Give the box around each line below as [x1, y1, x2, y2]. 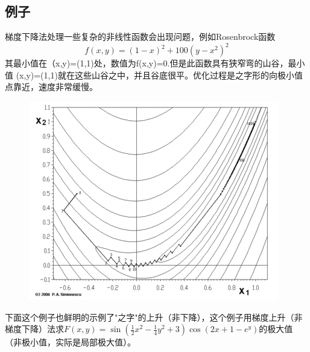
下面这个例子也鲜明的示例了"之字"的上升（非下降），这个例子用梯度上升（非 [5, 310, 303, 323]
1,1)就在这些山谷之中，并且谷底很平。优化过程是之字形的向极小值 [43, 68, 303, 81]
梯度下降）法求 [5, 322, 64, 335]
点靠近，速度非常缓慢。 [5, 80, 98, 93]
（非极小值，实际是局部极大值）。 [5, 336, 136, 348]
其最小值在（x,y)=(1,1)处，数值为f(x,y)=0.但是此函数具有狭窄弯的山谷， [5, 57, 288, 69]
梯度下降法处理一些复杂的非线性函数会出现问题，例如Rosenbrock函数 [5, 30, 276, 43]
